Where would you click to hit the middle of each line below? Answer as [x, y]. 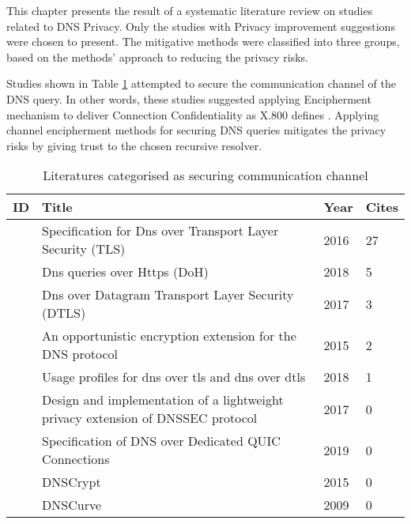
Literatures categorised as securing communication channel [205, 175]
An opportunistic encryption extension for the [169, 336]
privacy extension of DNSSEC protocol [150, 418]
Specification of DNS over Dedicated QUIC [161, 441]
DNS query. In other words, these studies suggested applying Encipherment [189, 98]
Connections [76, 459]
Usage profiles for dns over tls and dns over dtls [174, 377]
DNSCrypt [72, 482]
